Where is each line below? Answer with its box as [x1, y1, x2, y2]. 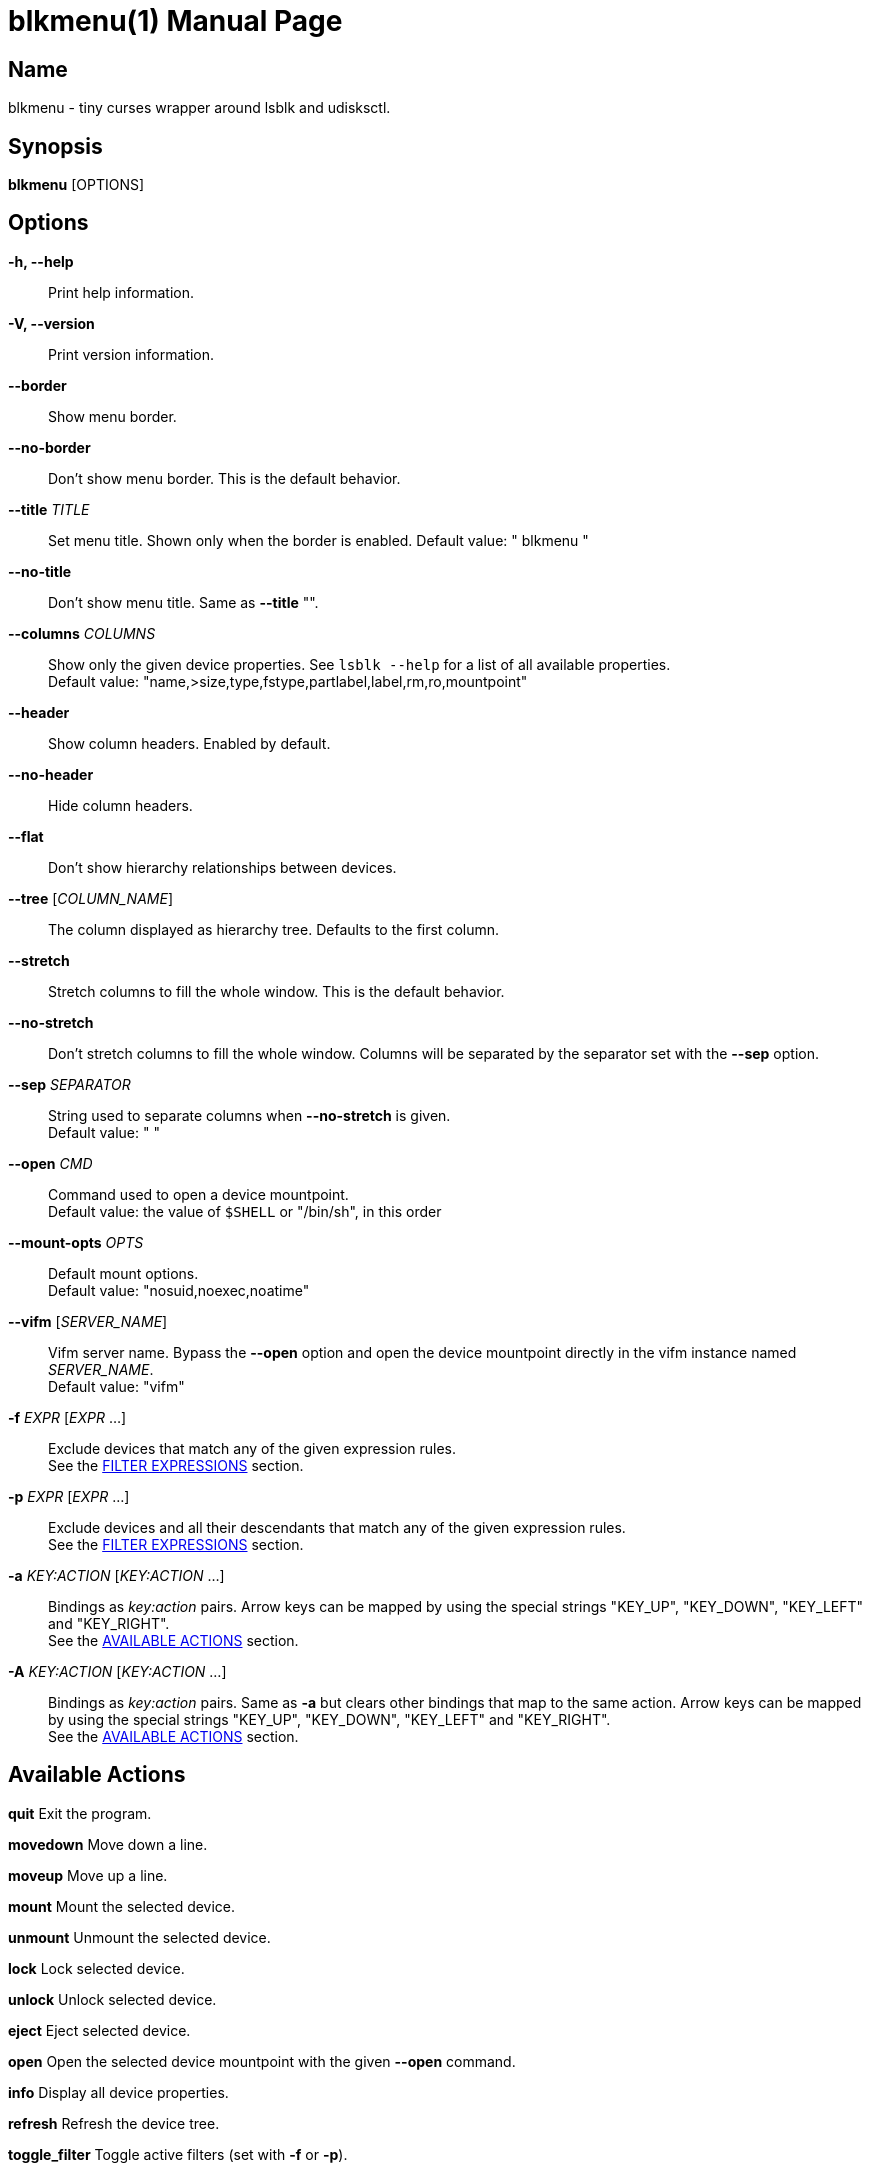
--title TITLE [8, 500, 90, 518]
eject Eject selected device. [8, 2021, 191, 2039]
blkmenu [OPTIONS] [8, 176, 145, 194]
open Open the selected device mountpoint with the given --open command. [8, 2052, 516, 2070]
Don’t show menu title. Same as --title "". [48, 593, 319, 611]
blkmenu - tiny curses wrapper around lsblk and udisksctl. [8, 99, 391, 117]
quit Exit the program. [8, 1804, 152, 1822]
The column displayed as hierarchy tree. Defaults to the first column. [48, 920, 500, 938]
